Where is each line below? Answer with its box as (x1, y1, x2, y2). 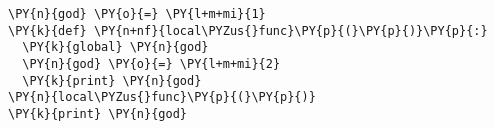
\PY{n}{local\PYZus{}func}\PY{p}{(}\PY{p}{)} (8, 90, 316, 105)
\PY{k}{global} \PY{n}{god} (22, 40, 209, 55)
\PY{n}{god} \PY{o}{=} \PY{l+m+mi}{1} (8, 7, 266, 21)
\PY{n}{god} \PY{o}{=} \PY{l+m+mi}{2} (22, 56, 281, 71)
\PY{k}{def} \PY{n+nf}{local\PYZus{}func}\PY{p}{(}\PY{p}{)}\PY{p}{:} (8, 23, 488, 38)
